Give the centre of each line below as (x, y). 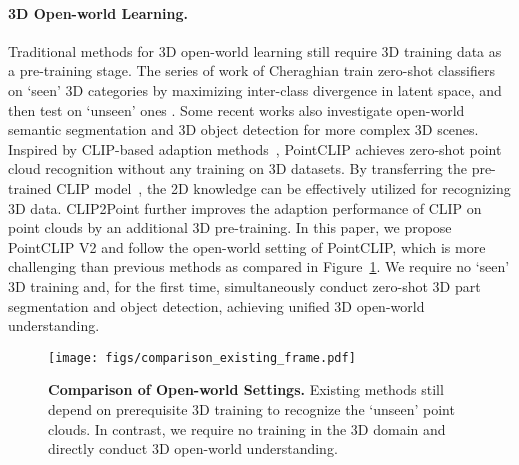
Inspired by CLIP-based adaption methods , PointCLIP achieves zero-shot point (255, 148)
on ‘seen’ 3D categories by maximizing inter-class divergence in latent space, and (255, 89)
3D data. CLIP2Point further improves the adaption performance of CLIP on (245, 207)
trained (30, 187)
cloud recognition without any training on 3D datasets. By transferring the (237, 168)
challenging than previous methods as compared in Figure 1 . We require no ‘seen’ (259, 266)
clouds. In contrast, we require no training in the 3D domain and (247, 428)
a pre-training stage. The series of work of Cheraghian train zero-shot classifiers (251, 70)
